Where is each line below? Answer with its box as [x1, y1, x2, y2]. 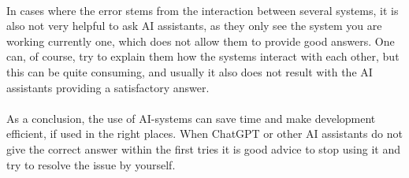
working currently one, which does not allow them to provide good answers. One [6, 32, 395, 49]
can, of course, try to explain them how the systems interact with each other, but [6, 48, 400, 65]
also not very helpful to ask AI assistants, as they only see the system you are [6, 17, 382, 34]
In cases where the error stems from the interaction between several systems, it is [6, 2, 399, 18]
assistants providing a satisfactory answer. [6, 79, 210, 95]
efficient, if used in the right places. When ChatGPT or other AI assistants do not [6, 125, 403, 142]
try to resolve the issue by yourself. [6, 156, 176, 172]
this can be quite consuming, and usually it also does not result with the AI [6, 63, 373, 80]
